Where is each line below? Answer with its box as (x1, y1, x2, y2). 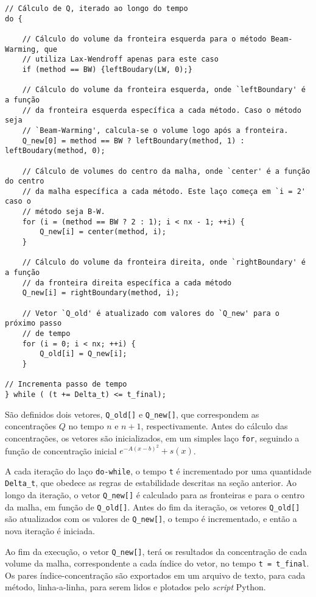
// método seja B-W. (22, 207, 105, 216)
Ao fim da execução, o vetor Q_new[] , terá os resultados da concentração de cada (5, 545, 307, 557)
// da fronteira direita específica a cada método (22, 278, 232, 287)
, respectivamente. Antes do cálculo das (141, 420, 288, 432)
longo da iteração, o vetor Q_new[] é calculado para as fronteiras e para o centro (5, 488, 304, 501)
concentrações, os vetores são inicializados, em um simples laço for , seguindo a (5, 431, 300, 444)
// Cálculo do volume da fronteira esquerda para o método (22, 34, 267, 43)
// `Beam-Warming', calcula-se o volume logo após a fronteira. (22, 126, 289, 135)
